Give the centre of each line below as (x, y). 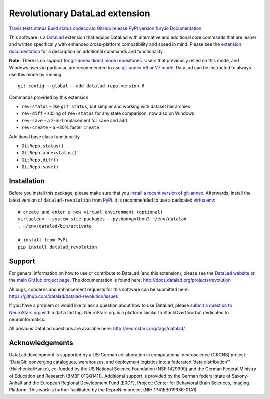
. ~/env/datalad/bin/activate (55, 226)
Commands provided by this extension (49, 97)
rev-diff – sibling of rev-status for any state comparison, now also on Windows (108, 113)
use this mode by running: (36, 74)
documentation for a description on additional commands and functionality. (87, 51)
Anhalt (16, 383)
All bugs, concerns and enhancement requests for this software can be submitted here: (99, 289)
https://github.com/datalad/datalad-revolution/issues (64, 296)
